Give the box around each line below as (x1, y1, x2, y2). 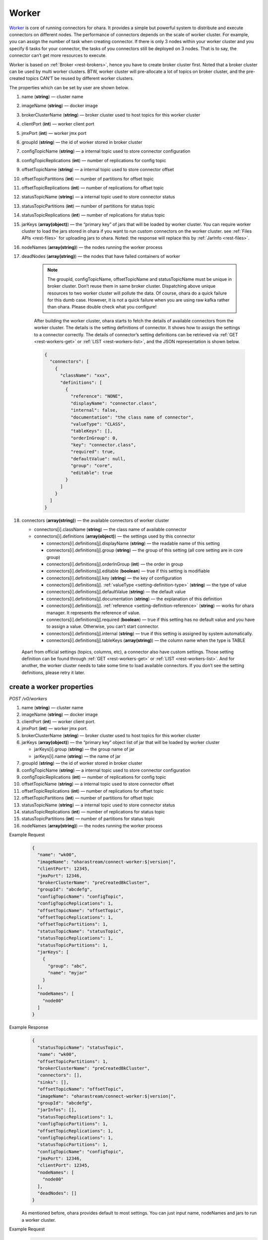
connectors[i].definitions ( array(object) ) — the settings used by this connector (34, 533, 196, 539)
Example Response (9, 1024, 49, 1030)
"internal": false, (70, 407, 118, 413)
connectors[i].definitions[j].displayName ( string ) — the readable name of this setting (46, 540, 220, 546)
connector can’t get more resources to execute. (9, 53, 107, 59)
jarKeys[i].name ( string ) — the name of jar (34, 753, 121, 759)
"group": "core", (70, 463, 113, 469)
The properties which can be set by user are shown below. (9, 84, 129, 90)
